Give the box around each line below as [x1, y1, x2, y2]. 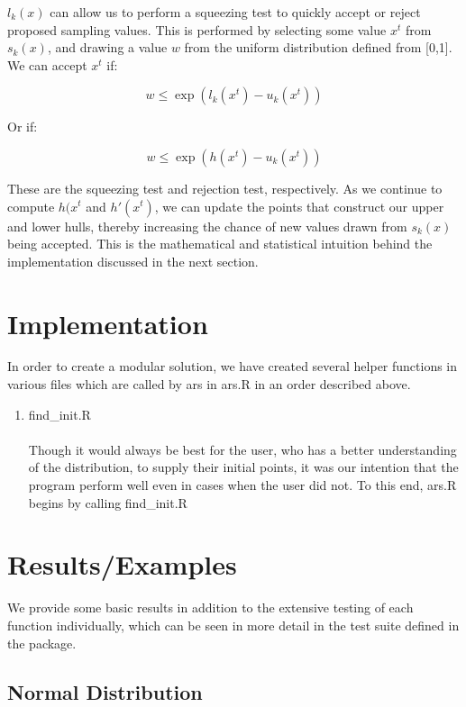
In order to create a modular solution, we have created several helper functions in [7, 357, 458, 376]
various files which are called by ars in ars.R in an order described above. [7, 375, 411, 394]
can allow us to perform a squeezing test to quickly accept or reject [50, 3, 421, 21]
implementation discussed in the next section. [7, 251, 259, 270]
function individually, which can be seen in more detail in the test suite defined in [7, 615, 460, 634]
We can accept [7, 55, 87, 74]
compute [7, 196, 55, 215]
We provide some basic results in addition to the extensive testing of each [7, 598, 414, 617]
